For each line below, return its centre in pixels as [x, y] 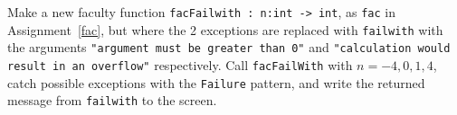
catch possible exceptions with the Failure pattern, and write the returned [216, 82]
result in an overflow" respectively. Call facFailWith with [180, 64]
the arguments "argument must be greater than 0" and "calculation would [229, 47]
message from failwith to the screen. [112, 100]
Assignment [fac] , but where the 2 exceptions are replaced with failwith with [225, 29]
